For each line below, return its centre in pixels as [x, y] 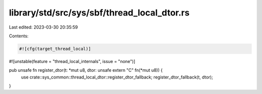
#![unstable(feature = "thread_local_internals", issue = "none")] [72, 61]
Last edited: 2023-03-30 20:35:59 [43, 27]
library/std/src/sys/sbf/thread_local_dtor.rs [99, 13]
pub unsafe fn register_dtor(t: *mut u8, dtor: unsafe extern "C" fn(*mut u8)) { [86, 70]
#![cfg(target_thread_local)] [55, 49]
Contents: [19, 36]
